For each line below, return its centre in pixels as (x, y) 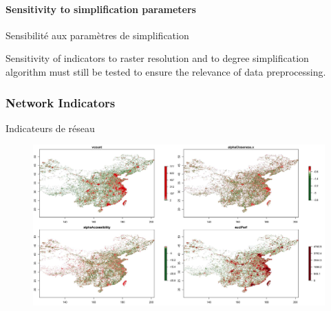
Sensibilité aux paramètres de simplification (97, 35)
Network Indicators (61, 102)
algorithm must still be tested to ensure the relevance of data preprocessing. (166, 71)
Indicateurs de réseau (50, 128)
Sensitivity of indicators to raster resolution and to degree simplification (157, 58)
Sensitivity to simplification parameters (101, 9)
